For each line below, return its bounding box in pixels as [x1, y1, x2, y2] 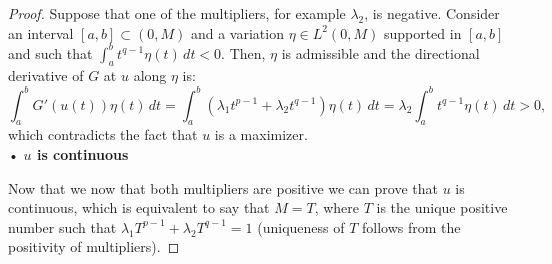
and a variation [190, 22, 284, 43]
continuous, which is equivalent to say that [8, 197, 270, 218]
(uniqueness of [257, 216, 345, 237]
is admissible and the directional [281, 42, 480, 63]
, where [314, 197, 360, 218]
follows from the [362, 216, 461, 237]
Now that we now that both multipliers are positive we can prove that [8, 177, 438, 198]
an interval [8, 22, 74, 43]
